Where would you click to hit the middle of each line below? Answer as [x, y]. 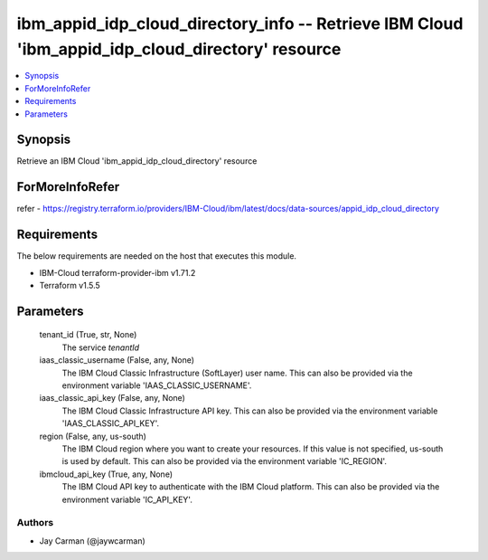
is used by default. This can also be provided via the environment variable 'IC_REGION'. [225, 461]
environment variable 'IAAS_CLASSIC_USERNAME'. [157, 385]
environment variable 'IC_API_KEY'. [127, 499]
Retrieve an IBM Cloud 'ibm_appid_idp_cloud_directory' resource [137, 161]
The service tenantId [101, 347]
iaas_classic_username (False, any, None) [117, 360]
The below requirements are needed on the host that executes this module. [157, 256]
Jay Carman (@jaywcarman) [93, 541]
